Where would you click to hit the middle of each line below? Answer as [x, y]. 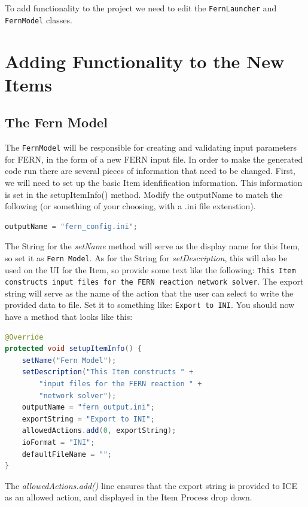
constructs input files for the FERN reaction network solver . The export [154, 281]
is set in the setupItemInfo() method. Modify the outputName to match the [144, 194]
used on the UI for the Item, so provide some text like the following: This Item [150, 269]
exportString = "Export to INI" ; [88, 419]
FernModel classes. [39, 19]
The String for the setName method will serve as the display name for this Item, [152, 246]
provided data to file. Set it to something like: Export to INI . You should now [150, 305]
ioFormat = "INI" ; [58, 443]
